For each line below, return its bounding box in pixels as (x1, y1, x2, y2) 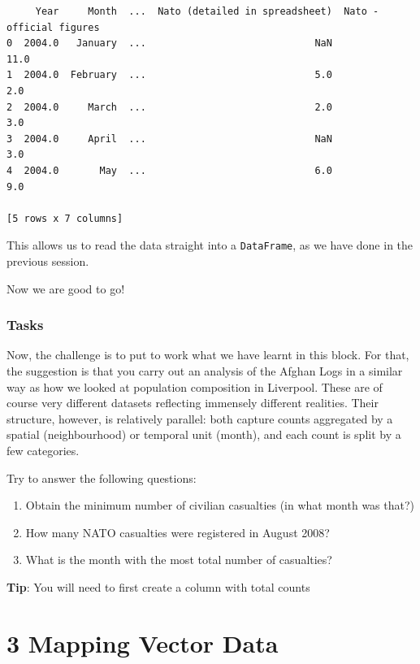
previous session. (6, 252, 89, 269)
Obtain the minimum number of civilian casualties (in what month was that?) (25, 497, 415, 514)
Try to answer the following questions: (6, 469, 197, 486)
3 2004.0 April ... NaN (6, 132, 332, 145)
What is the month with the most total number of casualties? (25, 551, 332, 568)
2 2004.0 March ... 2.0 (6, 101, 332, 113)
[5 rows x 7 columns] (6, 212, 123, 224)
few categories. (6, 441, 80, 458)
